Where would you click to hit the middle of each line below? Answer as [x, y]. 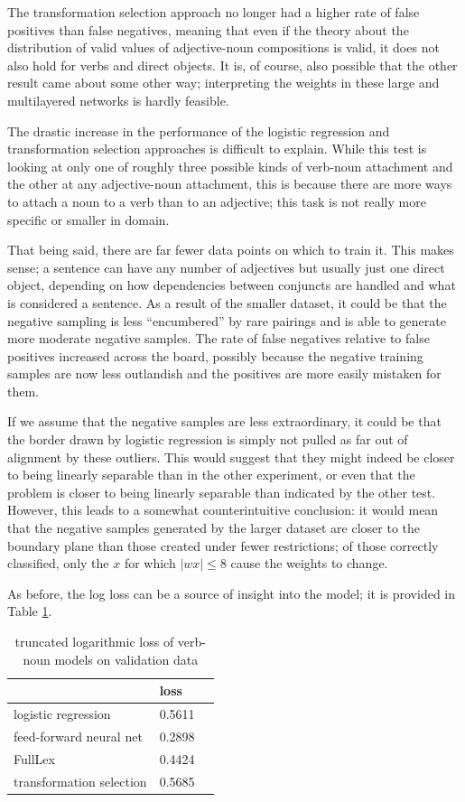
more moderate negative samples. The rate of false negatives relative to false [219, 338]
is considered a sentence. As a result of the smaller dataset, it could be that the [227, 302]
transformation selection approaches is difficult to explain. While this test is [217, 149]
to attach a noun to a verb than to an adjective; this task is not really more [217, 201]
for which [150, 563]
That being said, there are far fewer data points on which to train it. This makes [231, 250]
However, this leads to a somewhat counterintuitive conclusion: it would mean [223, 510]
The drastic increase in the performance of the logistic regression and [199, 131]
